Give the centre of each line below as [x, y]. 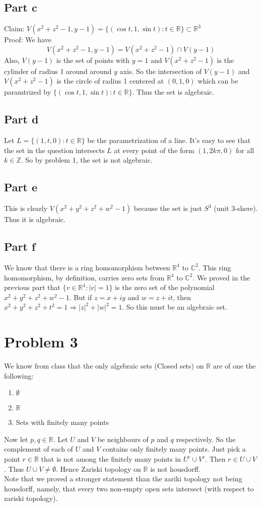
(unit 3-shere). [236, 208]
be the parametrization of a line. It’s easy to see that [169, 140]
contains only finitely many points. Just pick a [174, 449]
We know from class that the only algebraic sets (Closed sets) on [104, 366]
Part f [20, 246]
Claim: [14, 28]
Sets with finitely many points [62, 422]
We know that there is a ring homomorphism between [87, 267]
